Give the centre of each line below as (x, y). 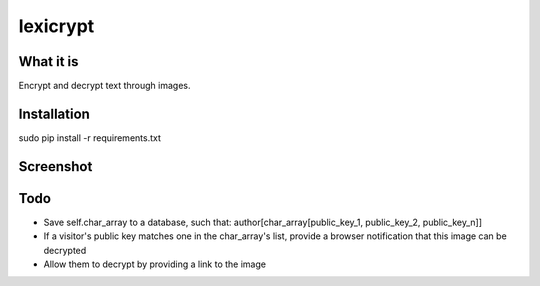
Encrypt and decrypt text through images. (104, 86)
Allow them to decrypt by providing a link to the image (155, 264)
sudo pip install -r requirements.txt (90, 137)
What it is (48, 61)
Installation (54, 113)
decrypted (65, 250)
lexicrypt (56, 26)
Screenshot (55, 166)
